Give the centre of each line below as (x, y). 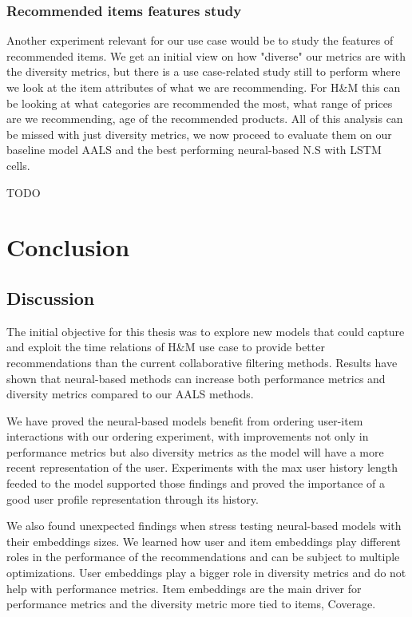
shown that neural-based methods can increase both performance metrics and (196, 378)
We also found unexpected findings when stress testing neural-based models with (204, 526)
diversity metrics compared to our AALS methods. (130, 394)
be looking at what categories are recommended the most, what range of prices (200, 103)
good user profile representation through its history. (133, 498)
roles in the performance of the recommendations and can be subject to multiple (203, 557)
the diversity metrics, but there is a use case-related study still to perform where (204, 71)
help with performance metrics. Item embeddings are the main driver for (184, 588)
